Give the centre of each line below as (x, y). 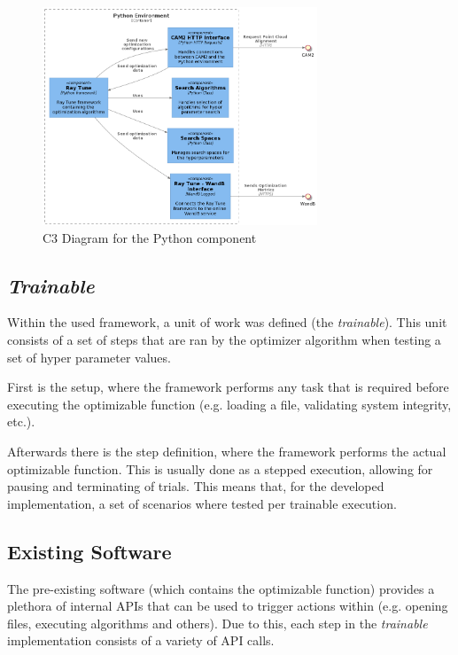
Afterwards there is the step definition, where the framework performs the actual (227, 451)
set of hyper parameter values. (89, 357)
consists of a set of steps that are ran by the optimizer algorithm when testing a (224, 339)
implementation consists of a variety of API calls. (141, 640)
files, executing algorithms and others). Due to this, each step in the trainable (217, 623)
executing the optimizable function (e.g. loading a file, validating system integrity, (229, 404)
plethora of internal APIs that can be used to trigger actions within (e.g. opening (228, 606)
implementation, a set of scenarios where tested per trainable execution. (202, 503)
